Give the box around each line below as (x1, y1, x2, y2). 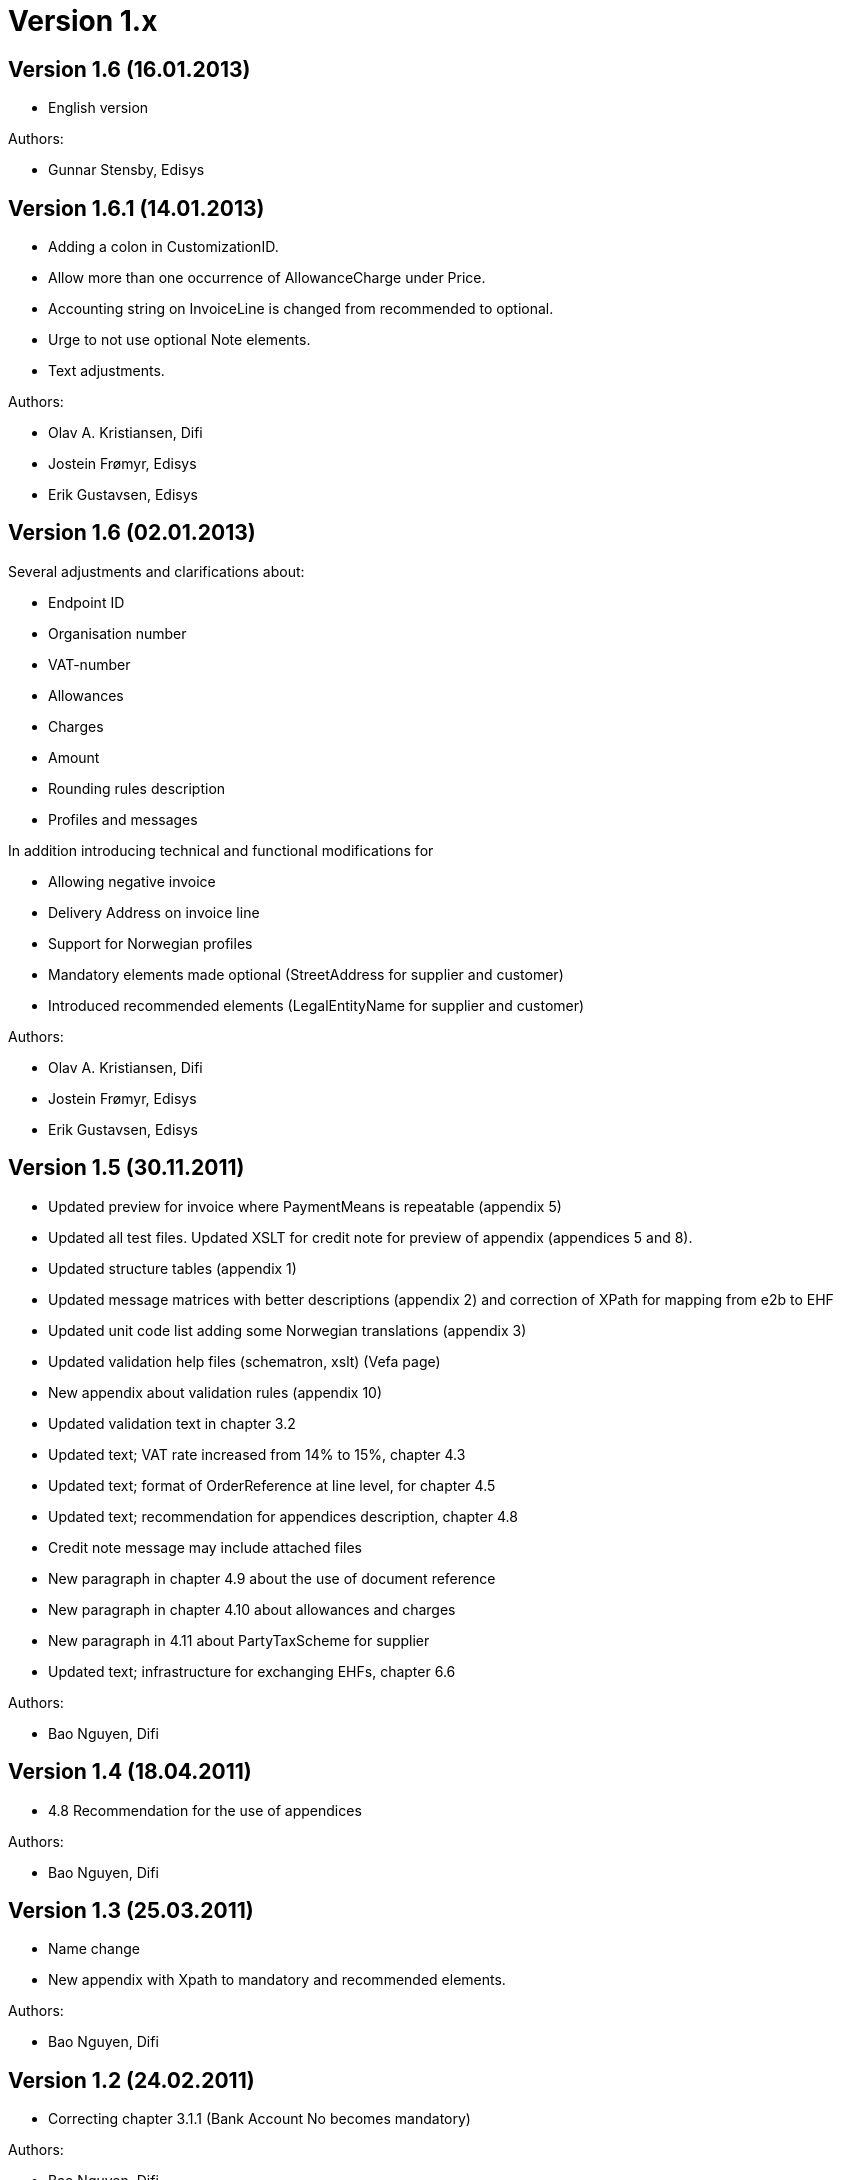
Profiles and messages (48, 810, 198, 828)
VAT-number (48, 655, 131, 673)
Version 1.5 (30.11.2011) (8, 1155, 245, 1181)
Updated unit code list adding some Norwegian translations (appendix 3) (48, 1321, 527, 1339)
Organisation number (48, 624, 187, 642)
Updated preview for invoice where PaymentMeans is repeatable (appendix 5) (48, 1197, 562, 1215)
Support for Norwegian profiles (48, 934, 253, 952)
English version (48, 99, 149, 117)
